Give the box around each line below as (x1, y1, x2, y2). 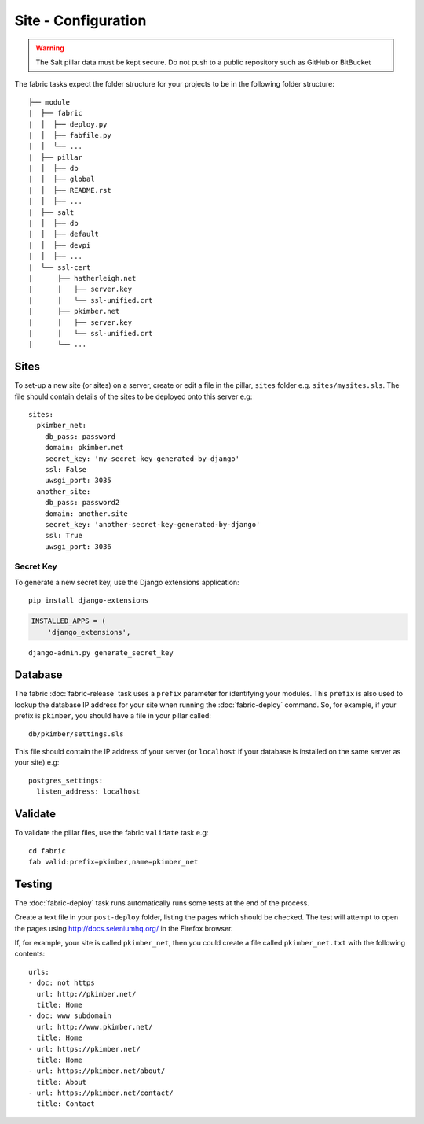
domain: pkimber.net (44, 443, 124, 452)
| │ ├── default (28, 230, 100, 239)
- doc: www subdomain (28, 1012, 111, 1020)
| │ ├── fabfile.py (28, 131, 111, 139)
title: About (36, 1078, 87, 1086)
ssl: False (44, 465, 87, 474)
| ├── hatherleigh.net (28, 274, 137, 282)
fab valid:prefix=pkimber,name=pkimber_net (28, 857, 199, 866)
